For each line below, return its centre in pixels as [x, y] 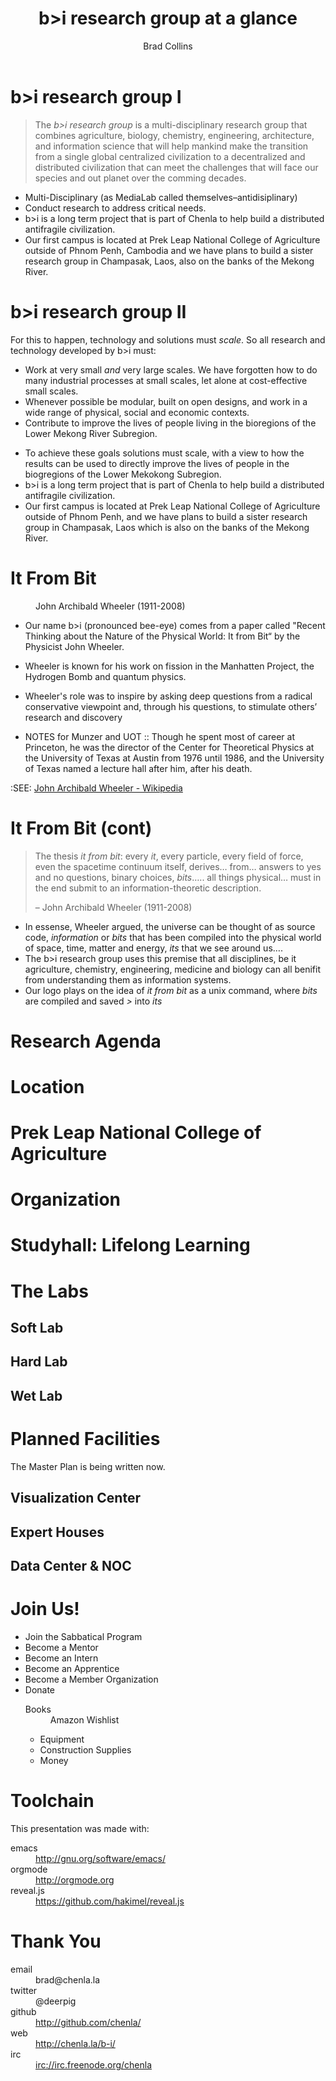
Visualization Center [75, 1498]
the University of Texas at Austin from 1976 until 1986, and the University [174, 758]
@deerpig [56, 2001]
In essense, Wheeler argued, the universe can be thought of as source [170, 926]
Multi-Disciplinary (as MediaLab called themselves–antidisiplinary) [161, 197]
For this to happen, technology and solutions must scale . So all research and [168, 339]
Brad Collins [168, 46]
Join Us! [45, 1609]
